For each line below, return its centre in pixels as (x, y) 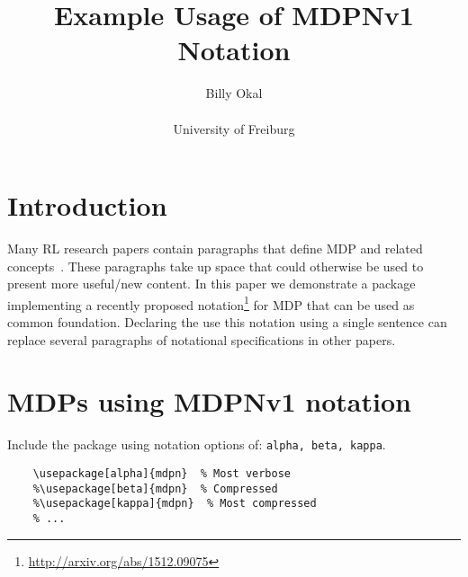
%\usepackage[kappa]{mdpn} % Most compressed (175, 504)
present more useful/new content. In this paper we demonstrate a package (211, 284)
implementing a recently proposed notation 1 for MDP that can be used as (211, 303)
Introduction (87, 205)
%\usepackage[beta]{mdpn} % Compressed (155, 488)
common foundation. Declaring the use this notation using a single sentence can (227, 322)
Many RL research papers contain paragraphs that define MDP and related (215, 249)
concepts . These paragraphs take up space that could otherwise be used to (216, 266)
